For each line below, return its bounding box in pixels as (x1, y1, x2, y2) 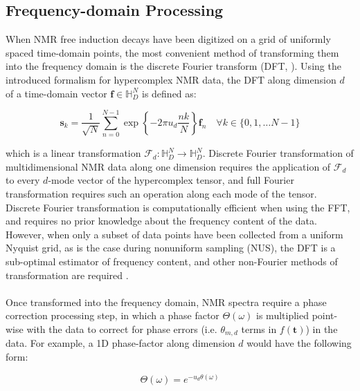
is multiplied (256, 308, 309, 323)
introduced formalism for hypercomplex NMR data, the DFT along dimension (6, 72, 336, 86)
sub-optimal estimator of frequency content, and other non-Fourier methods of (6, 254, 338, 269)
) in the (305, 322, 338, 336)
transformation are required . (6, 267, 129, 282)
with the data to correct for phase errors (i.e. (26, 322, 217, 336)
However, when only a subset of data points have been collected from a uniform (6, 227, 343, 241)
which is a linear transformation (6, 146, 141, 160)
